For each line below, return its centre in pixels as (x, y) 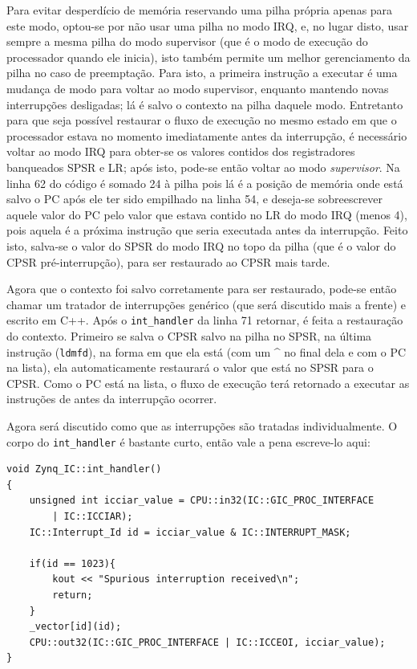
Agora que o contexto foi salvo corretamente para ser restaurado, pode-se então (202, 289)
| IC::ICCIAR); (93, 516)
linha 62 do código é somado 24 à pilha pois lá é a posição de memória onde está (205, 183)
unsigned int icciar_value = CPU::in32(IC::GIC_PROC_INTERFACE (202, 501)
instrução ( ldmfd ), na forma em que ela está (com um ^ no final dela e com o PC (206, 351)
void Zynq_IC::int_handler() (84, 469)
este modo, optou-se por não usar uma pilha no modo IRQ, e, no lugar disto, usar (208, 25)
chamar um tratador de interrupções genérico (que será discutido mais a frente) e (206, 304)
